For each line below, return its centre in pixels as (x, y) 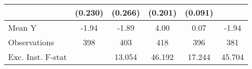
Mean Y (23, 27)
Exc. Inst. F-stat (38, 57)
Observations (31, 42)
